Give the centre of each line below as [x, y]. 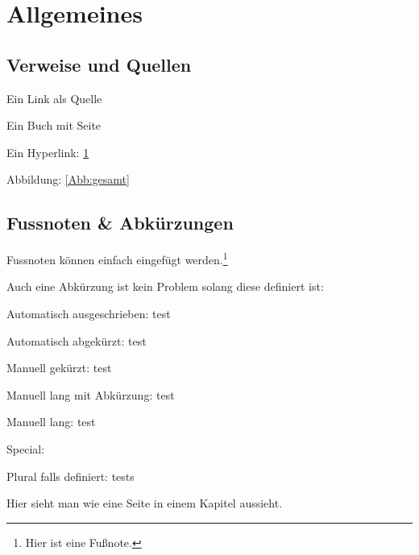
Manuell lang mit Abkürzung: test [91, 394]
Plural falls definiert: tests [71, 476]
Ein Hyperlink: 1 [48, 152]
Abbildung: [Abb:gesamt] [68, 179]
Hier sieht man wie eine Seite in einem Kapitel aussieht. [145, 503]
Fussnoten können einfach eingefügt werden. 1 [117, 258]
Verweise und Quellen [99, 64]
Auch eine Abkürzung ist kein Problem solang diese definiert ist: [165, 286]
